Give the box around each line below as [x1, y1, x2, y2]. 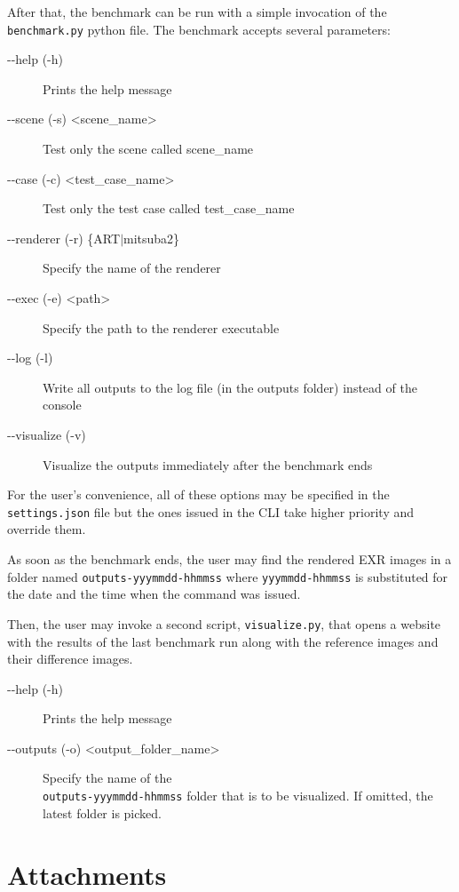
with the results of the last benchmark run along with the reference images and [7, 632, 439, 650]
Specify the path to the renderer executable [43, 318, 280, 337]
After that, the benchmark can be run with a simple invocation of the [7, 3, 387, 20]
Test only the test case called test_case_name [43, 199, 295, 218]
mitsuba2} [123, 228, 180, 247]
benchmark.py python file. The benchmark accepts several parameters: [7, 20, 391, 38]
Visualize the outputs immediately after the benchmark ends [43, 455, 373, 474]
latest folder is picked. [43, 803, 162, 822]
